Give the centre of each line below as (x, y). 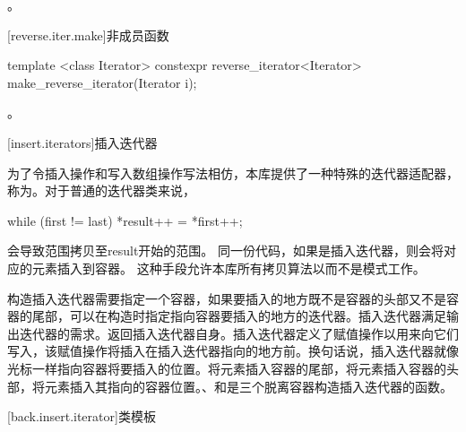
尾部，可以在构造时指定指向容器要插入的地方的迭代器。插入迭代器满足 (239, 316)
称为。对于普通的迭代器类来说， (101, 190)
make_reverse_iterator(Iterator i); (102, 82)
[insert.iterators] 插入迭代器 (82, 142)
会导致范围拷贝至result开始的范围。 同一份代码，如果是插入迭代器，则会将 (226, 251)
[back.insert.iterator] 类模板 (82, 416)
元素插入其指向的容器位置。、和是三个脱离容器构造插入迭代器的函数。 (248, 386)
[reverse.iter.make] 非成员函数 (88, 35)
